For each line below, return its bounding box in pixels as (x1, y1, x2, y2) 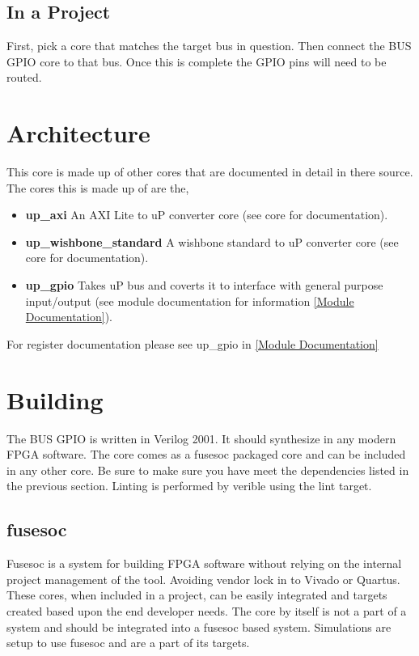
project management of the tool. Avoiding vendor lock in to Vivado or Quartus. (6, 570, 400, 587)
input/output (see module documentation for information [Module (25, 292, 354, 309)
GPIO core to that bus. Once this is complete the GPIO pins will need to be (6, 53, 387, 70)
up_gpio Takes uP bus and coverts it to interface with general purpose (25, 277, 383, 294)
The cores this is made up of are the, (6, 179, 189, 196)
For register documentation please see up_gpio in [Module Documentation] (6, 335, 379, 352)
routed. (6, 69, 42, 86)
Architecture (6, 116, 150, 150)
